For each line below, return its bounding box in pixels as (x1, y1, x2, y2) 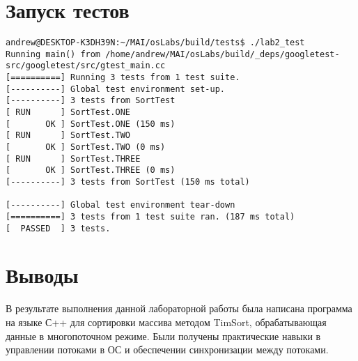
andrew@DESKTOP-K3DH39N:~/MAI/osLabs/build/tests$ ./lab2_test (6, 38, 305, 48)
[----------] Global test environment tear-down (6, 200, 235, 210)
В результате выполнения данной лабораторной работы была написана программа (6, 301, 352, 316)
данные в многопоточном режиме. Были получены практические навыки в (6, 328, 321, 343)
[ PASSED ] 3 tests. (6, 223, 111, 233)
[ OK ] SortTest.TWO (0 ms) (6, 142, 166, 153)
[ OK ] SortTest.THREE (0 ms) (6, 165, 176, 176)
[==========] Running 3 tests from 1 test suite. (6, 72, 240, 83)
